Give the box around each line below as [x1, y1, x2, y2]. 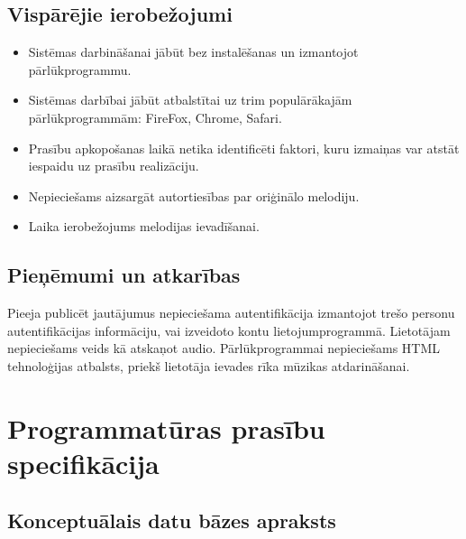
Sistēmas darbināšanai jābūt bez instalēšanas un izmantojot [28, 42, 359, 61]
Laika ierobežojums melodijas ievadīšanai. [28, 217, 260, 236]
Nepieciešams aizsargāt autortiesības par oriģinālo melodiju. [28, 186, 360, 205]
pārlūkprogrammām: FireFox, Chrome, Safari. [28, 107, 282, 126]
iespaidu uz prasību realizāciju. [28, 156, 199, 175]
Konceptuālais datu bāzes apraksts [7, 506, 336, 534]
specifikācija [7, 444, 160, 481]
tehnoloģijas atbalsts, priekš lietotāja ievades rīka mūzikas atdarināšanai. [7, 356, 410, 375]
